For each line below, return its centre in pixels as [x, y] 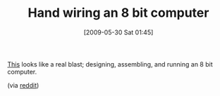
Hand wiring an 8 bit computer [118, 13]
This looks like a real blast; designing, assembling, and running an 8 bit [110, 64]
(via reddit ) [23, 85]
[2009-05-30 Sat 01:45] [118, 32]
